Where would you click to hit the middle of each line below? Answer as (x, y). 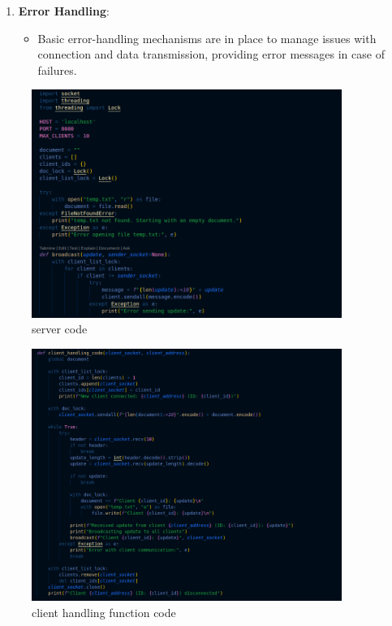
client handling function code (104, 612)
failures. (57, 70)
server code (60, 329)
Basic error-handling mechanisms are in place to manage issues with (207, 38)
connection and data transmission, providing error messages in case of (211, 54)
